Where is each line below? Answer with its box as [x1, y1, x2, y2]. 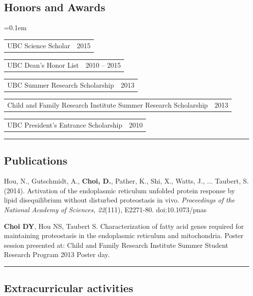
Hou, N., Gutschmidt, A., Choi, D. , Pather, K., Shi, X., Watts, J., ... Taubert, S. [4, 176, 249, 186]
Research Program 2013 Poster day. [4, 249, 110, 259]
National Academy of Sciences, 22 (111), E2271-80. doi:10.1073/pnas [4, 204, 207, 214]
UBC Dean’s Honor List [7, 60, 79, 70]
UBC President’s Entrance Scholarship [7, 119, 123, 129]
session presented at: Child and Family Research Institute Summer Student [4, 240, 229, 250]
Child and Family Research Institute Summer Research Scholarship [7, 100, 208, 110]
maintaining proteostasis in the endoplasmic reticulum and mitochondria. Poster [4, 230, 244, 240]
